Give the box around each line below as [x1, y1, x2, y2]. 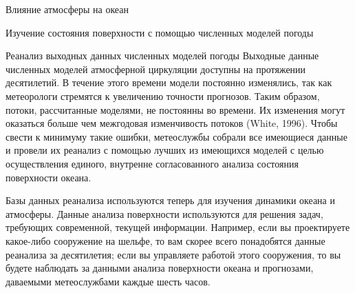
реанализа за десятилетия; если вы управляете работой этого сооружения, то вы [6, 247, 341, 261]
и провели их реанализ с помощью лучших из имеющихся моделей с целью [6, 143, 324, 157]
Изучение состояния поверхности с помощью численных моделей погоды [6, 25, 314, 39]
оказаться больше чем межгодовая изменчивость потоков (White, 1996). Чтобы [6, 116, 338, 130]
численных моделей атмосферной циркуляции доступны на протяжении [6, 61, 306, 76]
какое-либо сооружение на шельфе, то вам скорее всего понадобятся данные [6, 233, 325, 247]
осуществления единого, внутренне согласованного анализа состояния [6, 156, 299, 170]
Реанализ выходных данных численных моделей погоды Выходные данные [6, 48, 319, 63]
